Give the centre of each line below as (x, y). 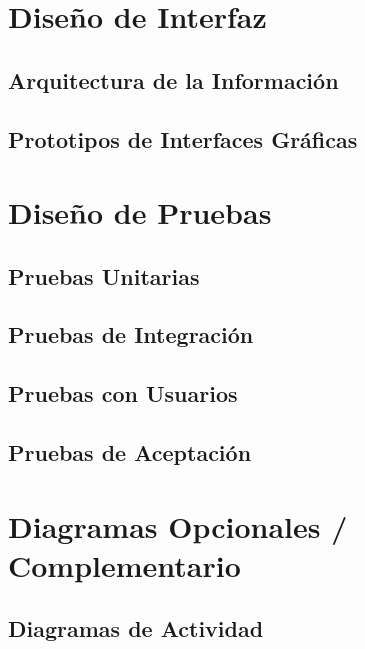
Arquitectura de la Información (173, 79)
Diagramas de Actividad (136, 628)
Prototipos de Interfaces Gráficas (183, 138)
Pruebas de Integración (131, 334)
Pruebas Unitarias (104, 275)
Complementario (124, 564)
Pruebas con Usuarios (123, 393)
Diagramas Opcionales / (178, 525)
